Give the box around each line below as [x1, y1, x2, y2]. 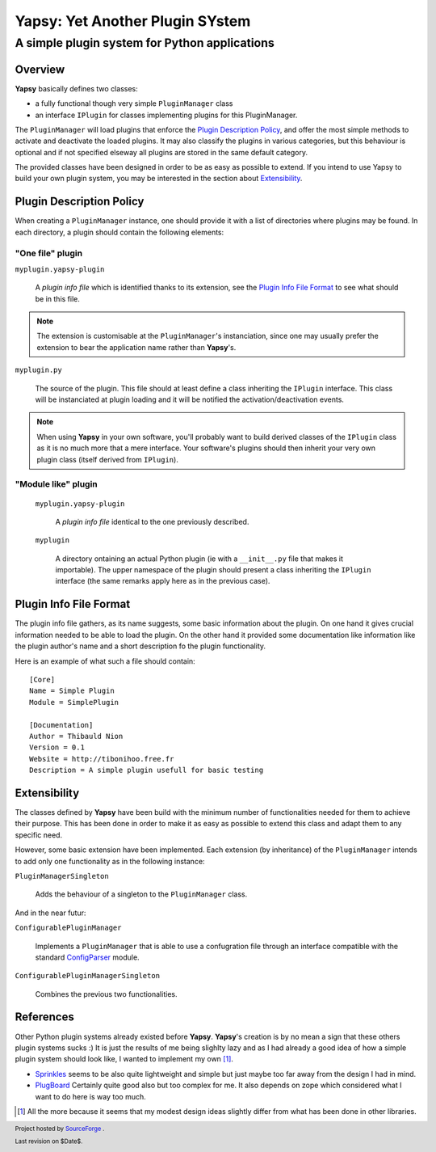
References [15, 1011, 74, 1024]
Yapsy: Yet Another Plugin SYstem [15, 12, 251, 30]
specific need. [15, 829, 63, 840]
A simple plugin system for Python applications [15, 36, 275, 50]
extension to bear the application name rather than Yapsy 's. [36, 342, 237, 352]
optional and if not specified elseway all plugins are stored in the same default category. [15, 147, 308, 157]
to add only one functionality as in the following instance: [15, 856, 205, 866]
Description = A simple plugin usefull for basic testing [29, 766, 264, 775]
